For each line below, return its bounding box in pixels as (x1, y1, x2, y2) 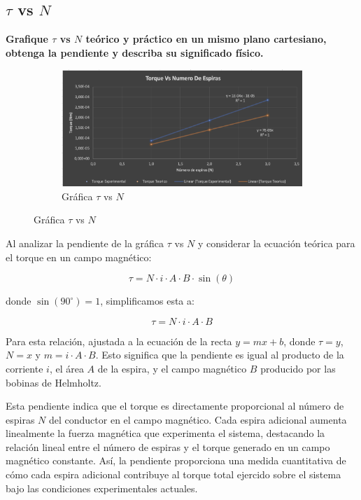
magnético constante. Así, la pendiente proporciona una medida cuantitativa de (6, 453, 346, 468)
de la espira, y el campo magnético (97, 361, 247, 375)
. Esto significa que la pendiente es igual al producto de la (95, 347, 344, 362)
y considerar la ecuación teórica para (197, 235, 355, 250)
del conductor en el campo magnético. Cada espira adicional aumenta (48, 412, 347, 426)
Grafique (6, 32, 48, 46)
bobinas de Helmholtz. (6, 375, 101, 389)
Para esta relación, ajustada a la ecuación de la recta (6, 333, 232, 348)
